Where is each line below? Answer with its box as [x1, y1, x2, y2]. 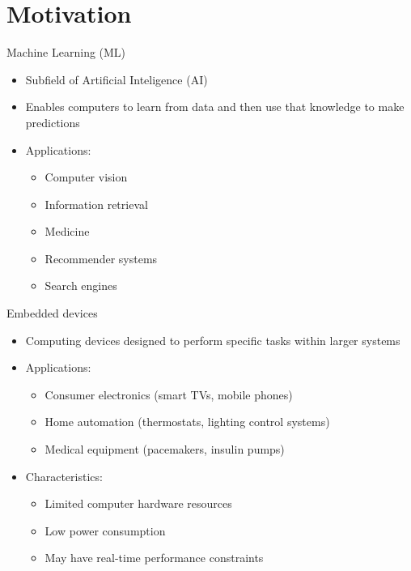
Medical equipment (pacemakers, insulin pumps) [44, 441, 285, 458]
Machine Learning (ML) [6, 44, 126, 61]
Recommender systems [44, 249, 158, 266]
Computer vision [44, 168, 128, 185]
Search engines [44, 277, 117, 294]
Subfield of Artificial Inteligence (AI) [25, 70, 208, 87]
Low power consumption [44, 522, 166, 539]
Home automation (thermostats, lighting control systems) [44, 413, 330, 430]
